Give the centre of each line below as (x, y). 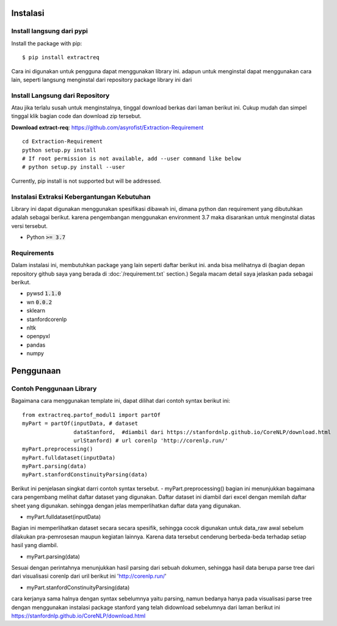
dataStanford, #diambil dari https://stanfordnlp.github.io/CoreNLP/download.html (202, 432)
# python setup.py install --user (74, 167)
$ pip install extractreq (61, 57)
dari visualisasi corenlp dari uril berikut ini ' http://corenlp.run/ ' (89, 576)
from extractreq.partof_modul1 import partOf (92, 415)
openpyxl (38, 336)
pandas (36, 345)
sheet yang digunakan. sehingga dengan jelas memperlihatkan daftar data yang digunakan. (126, 506)
